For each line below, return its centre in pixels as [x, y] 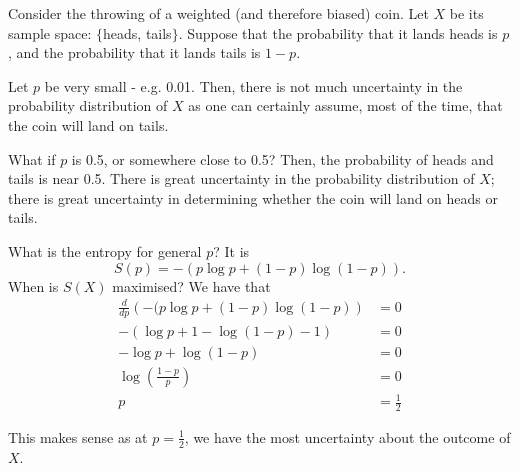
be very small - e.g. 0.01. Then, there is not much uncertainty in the [253, 85]
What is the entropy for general [105, 250]
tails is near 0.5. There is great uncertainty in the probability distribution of [241, 178]
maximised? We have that [191, 285]
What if [32, 158]
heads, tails [137, 32]
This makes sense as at [78, 436]
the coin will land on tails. [88, 124]
